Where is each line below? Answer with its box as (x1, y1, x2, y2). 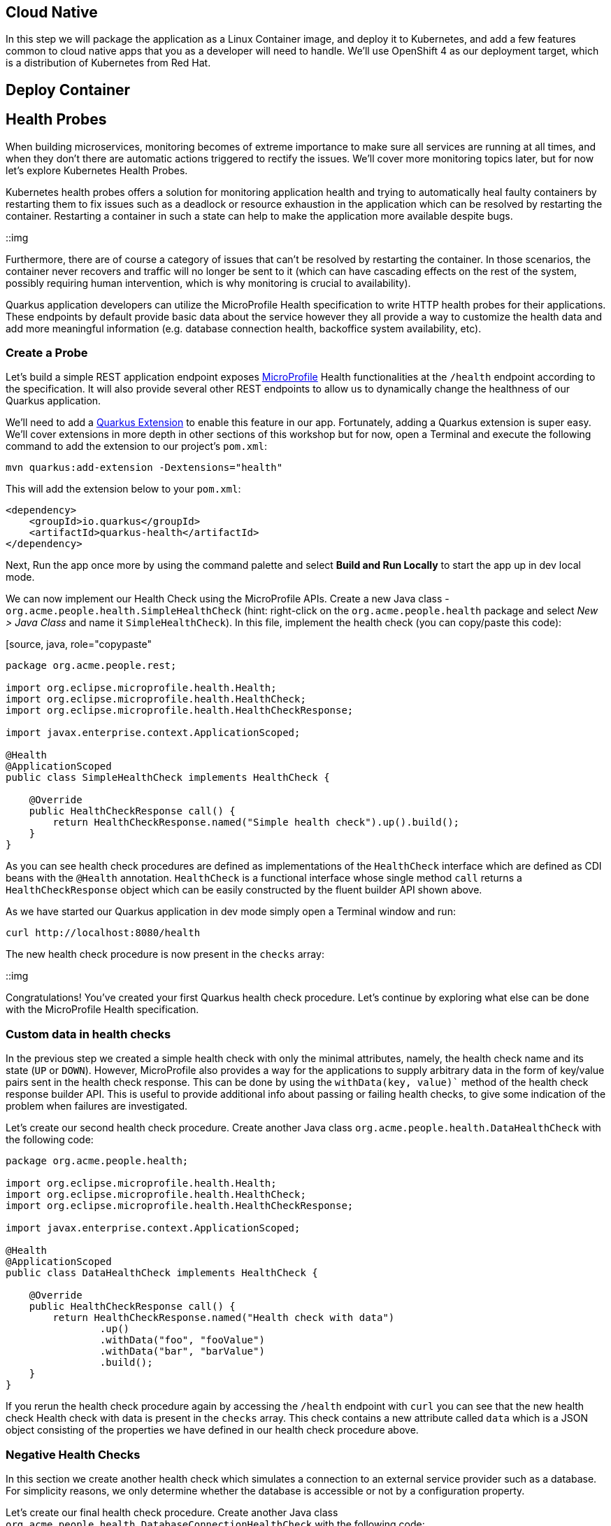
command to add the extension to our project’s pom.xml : (6, 440, 268, 453)
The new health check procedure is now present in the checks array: (6, 948, 324, 961)
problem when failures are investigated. (6, 1100, 188, 1112)
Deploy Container (6, 80, 131, 99)
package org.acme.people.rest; (6, 660, 177, 672)
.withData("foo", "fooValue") (99, 1334, 265, 1346)
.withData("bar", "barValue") (99, 1345, 265, 1357)
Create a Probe (6, 346, 88, 360)
